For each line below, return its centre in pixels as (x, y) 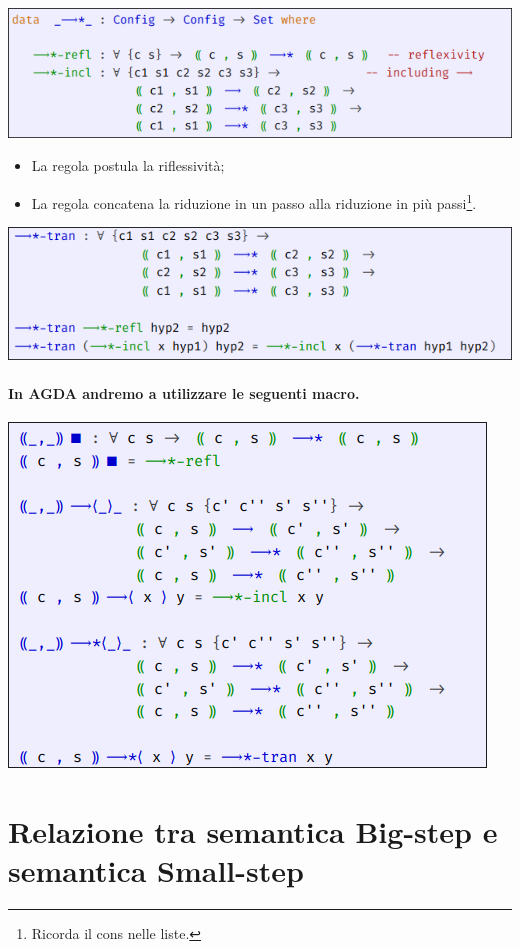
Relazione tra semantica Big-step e (253, 830)
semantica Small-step (156, 869)
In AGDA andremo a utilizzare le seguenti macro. (184, 392)
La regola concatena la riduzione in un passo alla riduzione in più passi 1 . (254, 201)
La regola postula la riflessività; (128, 165)
